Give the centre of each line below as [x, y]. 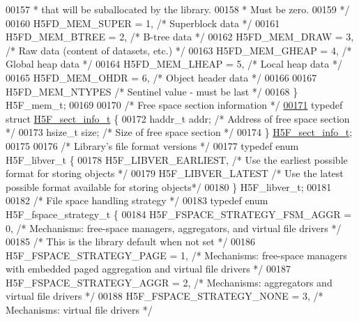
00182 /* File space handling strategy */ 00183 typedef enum [137, 200]
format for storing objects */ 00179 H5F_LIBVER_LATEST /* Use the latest [175, 173]
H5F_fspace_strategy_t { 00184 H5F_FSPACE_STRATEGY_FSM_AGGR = [179, 214]
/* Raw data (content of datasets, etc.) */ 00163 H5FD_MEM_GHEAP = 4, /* [179, 50]
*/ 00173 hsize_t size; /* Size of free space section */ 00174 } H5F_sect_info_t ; [179, 132]
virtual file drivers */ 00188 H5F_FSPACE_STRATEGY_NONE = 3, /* [165, 296]
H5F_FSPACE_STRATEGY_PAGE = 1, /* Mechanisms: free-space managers [176, 255]
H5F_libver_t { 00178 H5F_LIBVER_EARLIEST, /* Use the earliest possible [177, 159]
